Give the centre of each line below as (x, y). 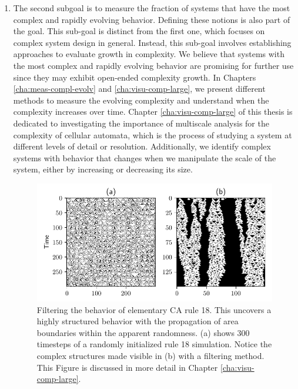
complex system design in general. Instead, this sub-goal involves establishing (152, 42)
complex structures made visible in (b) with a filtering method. (150, 355)
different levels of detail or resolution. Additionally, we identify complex (142, 146)
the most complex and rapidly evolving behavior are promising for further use (153, 65)
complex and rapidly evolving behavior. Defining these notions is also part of (152, 19)
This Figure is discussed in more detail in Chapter (127, 367)
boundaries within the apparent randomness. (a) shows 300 (143, 332)
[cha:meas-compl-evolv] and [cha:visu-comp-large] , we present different (139, 89)
